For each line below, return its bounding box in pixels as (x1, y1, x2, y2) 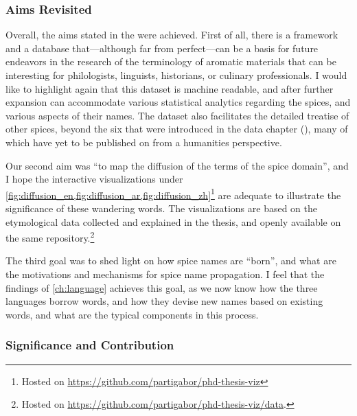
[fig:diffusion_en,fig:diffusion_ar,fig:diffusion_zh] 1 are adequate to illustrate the (5, 185, 341, 202)
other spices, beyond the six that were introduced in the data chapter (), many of (5, 122, 348, 136)
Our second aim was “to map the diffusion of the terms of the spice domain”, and (5, 158, 349, 172)
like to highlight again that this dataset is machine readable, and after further (5, 81, 334, 95)
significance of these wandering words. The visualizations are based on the (5, 201, 318, 215)
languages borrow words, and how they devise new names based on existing (5, 294, 323, 308)
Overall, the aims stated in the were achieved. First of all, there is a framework (5, 27, 338, 42)
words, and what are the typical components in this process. (5, 307, 259, 321)
